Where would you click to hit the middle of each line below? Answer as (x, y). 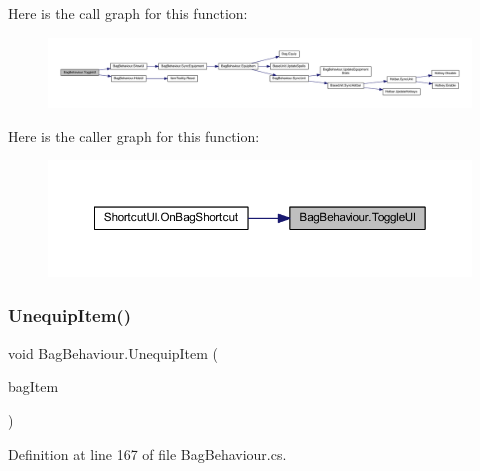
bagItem (33, 386)
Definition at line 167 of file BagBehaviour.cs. (147, 453)
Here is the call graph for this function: (128, 13)
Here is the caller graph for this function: (134, 135)
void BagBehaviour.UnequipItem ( (113, 352)
